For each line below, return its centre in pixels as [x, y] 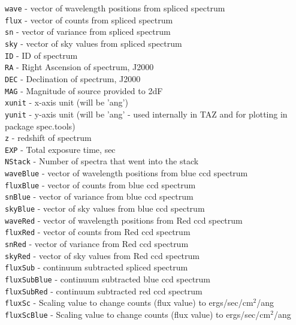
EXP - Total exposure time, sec [60, 149]
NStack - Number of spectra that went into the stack [102, 161]
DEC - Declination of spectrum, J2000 [73, 78]
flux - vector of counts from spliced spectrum [89, 19]
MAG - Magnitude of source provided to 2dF [84, 90]
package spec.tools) [40, 126]
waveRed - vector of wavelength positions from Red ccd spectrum [124, 220]
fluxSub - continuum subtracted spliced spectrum [96, 267]
